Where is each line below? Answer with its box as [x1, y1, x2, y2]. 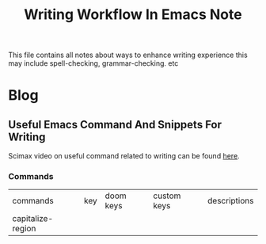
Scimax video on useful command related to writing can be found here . [8, 151, 240, 161]
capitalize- [12, 213, 54, 224]
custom [153, 190, 181, 201]
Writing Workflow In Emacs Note [23, 6, 243, 24]
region [12, 223, 36, 234]
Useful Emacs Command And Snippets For [8, 117, 222, 132]
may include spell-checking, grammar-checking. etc [8, 59, 179, 68]
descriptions [207, 196, 254, 207]
